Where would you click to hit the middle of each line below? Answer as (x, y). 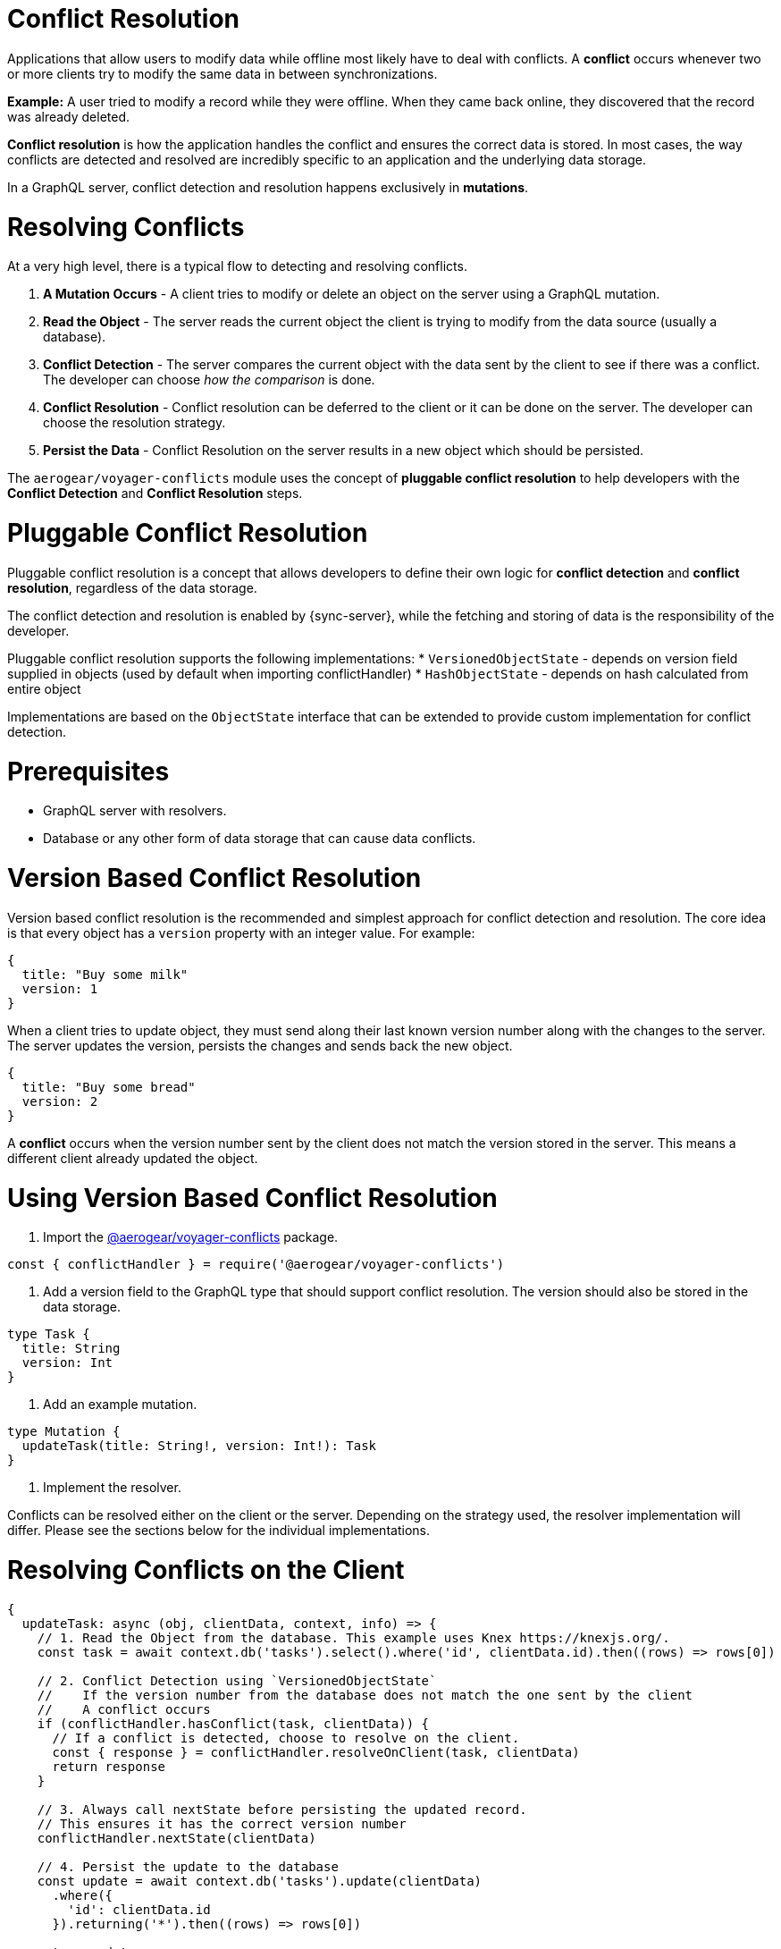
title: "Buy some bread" (109, 1087)
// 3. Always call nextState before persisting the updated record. (282, 1809)
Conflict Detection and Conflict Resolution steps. (155, 494)
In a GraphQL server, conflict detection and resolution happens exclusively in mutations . (268, 187)
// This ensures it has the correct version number (222, 1823)
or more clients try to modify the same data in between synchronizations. (223, 73)
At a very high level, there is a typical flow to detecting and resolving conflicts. (237, 266)
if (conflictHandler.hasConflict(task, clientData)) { (233, 1723)
